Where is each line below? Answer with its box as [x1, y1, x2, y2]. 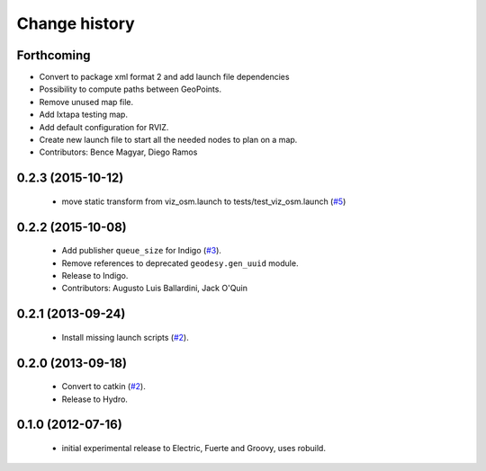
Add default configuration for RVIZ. [39, 121, 169, 132]
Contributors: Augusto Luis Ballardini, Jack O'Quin [61, 283, 247, 294]
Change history [16, 13, 135, 33]
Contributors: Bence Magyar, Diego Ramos [39, 147, 198, 157]
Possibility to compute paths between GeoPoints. [39, 84, 222, 94]
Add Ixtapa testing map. [39, 109, 128, 120]
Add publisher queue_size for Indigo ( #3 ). [61, 245, 222, 256]
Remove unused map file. [39, 96, 134, 107]
